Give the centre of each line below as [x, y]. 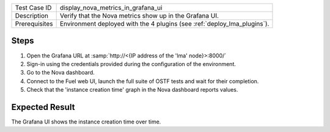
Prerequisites [34, 24]
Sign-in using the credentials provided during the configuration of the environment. [131, 64]
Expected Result [43, 107]
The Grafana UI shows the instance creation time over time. [86, 122]
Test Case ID [33, 8]
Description [32, 16]
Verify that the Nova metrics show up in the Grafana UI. [139, 16]
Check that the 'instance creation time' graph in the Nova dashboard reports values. [132, 90]
